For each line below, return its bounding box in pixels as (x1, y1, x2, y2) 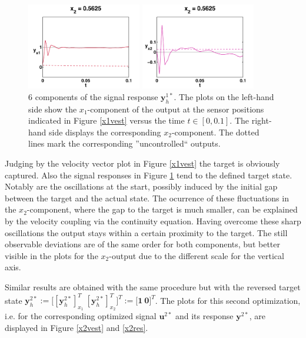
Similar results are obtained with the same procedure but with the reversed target (5, 280, 301, 293)
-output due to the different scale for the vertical (109, 249, 284, 261)
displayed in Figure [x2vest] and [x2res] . (5, 321, 148, 333)
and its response (175, 310, 234, 322)
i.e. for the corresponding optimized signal (5, 310, 157, 322)
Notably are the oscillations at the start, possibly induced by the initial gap (5, 180, 278, 193)
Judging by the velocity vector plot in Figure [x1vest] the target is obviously (5, 157, 280, 169)
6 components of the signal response (28, 90, 158, 102)
